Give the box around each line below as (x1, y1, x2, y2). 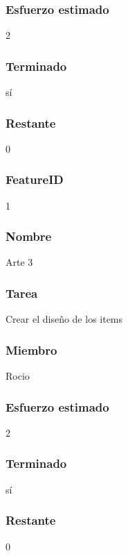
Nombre (6, 228, 52, 245)
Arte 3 (6, 255, 33, 269)
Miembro (6, 341, 57, 358)
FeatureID (6, 171, 64, 188)
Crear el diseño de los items (6, 312, 123, 326)
